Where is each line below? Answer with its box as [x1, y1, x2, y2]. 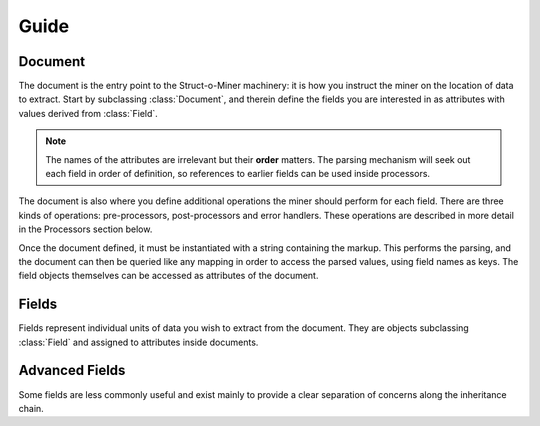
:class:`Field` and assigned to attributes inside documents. [18, 336, 259, 348]
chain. [18, 402, 44, 414]
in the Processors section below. [18, 223, 153, 235]
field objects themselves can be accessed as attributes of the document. [18, 270, 319, 282]
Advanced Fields [18, 362, 126, 379]
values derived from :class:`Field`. [18, 107, 159, 119]
